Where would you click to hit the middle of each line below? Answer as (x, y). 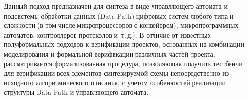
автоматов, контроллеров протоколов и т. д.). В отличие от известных (107, 34)
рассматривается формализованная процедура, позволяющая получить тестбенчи (123, 63)
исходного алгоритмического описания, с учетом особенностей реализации (115, 82)
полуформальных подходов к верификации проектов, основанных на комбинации (124, 44)
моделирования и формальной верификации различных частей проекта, (110, 53)
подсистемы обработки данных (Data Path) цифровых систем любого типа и (119, 15)
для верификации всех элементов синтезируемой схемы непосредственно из (116, 73)
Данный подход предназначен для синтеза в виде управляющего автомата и (116, 6)
